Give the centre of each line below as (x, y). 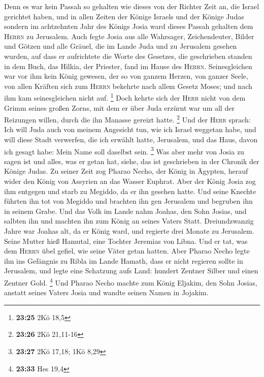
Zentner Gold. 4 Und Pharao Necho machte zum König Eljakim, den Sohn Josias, (131, 282)
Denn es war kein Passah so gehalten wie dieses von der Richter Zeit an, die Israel (132, 6)
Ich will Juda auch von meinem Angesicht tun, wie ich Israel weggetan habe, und (130, 129)
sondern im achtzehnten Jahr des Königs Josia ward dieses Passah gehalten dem (129, 26)
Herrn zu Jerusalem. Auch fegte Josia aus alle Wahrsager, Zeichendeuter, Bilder (129, 36)
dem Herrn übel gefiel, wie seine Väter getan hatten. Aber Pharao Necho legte (127, 251)
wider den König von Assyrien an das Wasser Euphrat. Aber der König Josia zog (130, 181)
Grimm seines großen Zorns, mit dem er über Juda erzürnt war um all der (119, 107)
